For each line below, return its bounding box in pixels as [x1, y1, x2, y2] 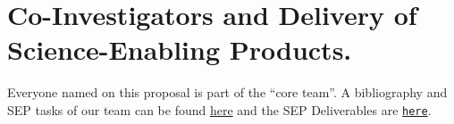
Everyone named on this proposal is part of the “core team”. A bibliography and [7, 83, 448, 102]
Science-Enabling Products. [7, 31, 352, 68]
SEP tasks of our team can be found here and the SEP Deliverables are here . [7, 100, 432, 119]
